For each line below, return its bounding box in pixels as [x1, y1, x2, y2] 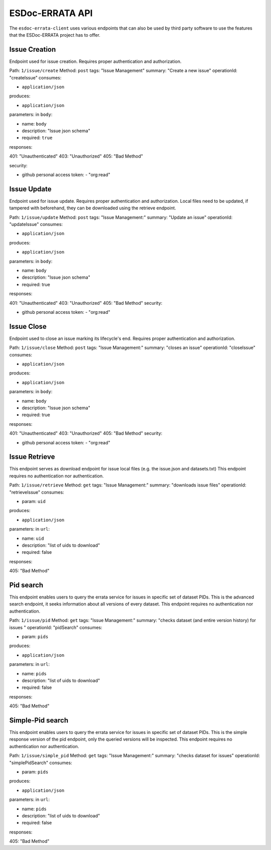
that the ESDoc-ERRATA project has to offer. [9, 32, 100, 38]
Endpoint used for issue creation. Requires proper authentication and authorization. [9, 58, 182, 64]
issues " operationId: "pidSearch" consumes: [9, 624, 102, 630]
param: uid [22, 498, 46, 504]
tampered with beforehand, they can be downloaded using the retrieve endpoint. [9, 205, 177, 211]
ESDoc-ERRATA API [9, 8, 93, 19]
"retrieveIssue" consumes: [9, 489, 65, 495]
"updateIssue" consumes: [9, 221, 63, 227]
